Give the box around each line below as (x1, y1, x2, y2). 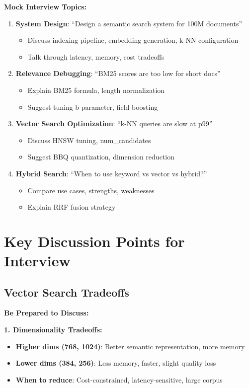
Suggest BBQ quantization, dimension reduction (27, 152, 174, 162)
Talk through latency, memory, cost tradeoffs (27, 51, 165, 62)
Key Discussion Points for (4, 231, 185, 251)
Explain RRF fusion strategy (27, 202, 116, 212)
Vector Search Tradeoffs (4, 284, 129, 300)
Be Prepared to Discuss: (4, 308, 89, 318)
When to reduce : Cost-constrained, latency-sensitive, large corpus (15, 374, 223, 385)
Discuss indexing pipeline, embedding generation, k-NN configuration (27, 35, 239, 45)
